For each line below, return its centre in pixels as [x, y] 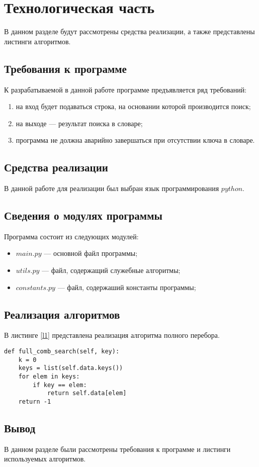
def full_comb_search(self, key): [62, 352]
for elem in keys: [49, 377]
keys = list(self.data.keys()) [71, 368]
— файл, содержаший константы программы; [127, 287]
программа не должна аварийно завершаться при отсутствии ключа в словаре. [135, 140]
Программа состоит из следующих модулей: [71, 236]
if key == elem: [60, 385]
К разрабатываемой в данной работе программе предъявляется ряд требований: [125, 89]
